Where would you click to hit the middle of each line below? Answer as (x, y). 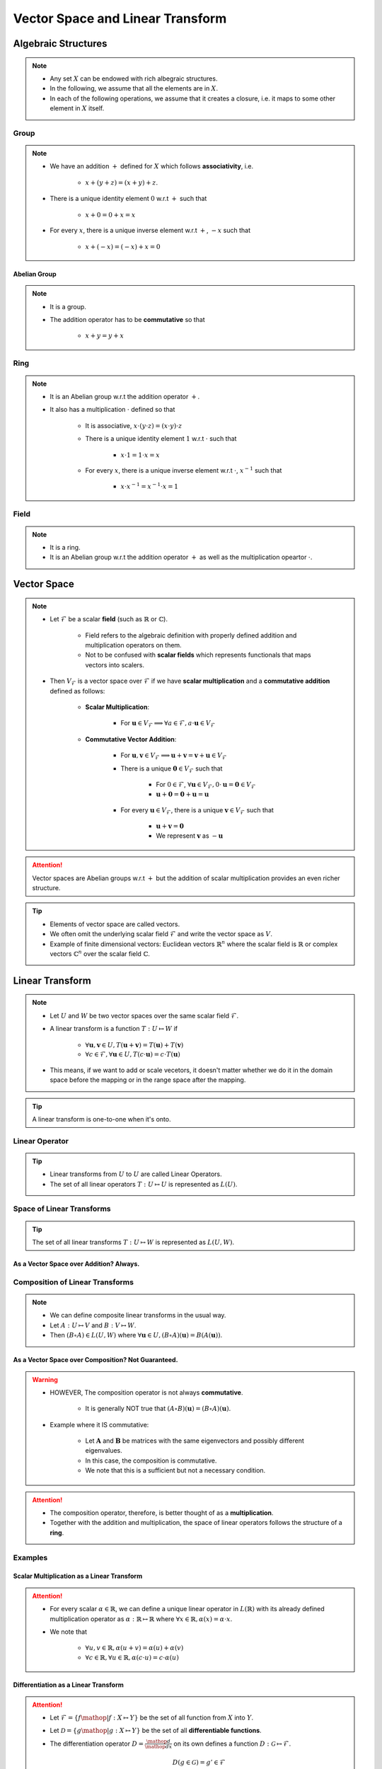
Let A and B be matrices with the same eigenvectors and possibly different (195, 1441)
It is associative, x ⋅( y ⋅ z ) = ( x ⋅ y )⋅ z (134, 425)
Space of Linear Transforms (62, 1209)
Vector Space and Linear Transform (120, 18)
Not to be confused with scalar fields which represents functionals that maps (198, 655)
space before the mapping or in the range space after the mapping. (148, 1080)
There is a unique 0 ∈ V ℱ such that (172, 769)
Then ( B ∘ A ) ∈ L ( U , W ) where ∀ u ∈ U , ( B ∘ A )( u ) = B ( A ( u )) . (136, 1335)
